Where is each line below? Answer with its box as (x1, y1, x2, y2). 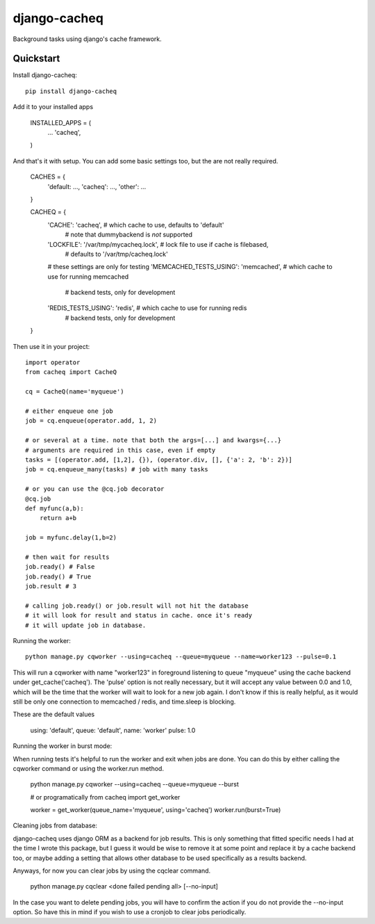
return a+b (39, 514, 77, 522)
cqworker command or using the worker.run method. (12, 764, 165, 772)
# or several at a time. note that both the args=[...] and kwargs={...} (25, 437, 282, 444)
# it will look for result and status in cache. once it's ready (25, 612, 253, 619)
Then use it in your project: (12, 342, 90, 350)
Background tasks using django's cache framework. (12, 35, 162, 43)
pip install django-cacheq (25, 87, 117, 95)
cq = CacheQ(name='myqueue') (25, 388, 124, 396)
